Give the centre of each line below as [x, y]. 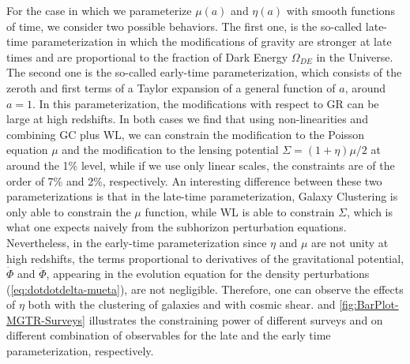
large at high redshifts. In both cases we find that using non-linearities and [187, 119]
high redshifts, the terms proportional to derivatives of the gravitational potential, [205, 258]
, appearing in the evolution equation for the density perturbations [208, 274]
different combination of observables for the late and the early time [169, 335]
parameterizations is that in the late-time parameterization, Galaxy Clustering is [202, 196]
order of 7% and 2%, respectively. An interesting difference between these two [194, 180]
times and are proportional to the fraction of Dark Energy [147, 56]
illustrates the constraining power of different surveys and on [236, 319]
